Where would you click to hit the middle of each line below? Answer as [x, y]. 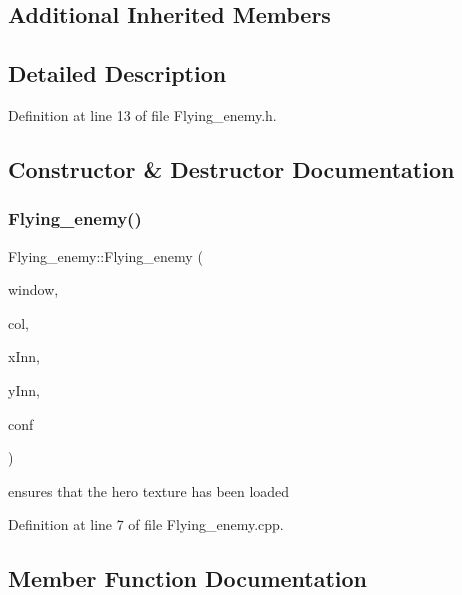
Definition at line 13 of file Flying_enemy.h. [142, 114]
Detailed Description [117, 73]
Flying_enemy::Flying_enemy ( [105, 255]
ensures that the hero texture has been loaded [149, 490]
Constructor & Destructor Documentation [231, 168]
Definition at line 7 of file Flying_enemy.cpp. [146, 524]
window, [33, 289]
